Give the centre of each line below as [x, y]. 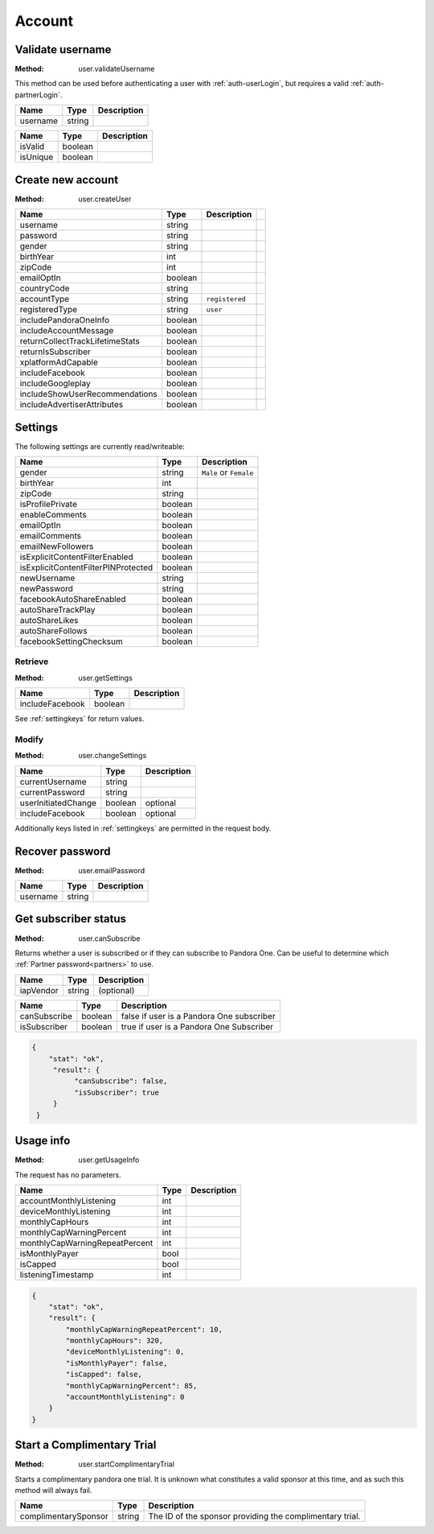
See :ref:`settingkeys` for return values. [80, 719]
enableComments [53, 515]
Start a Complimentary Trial [86, 1445]
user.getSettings [105, 678]
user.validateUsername [117, 69]
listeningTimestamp [57, 1274]
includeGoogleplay [55, 384]
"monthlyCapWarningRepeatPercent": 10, [144, 1329]
